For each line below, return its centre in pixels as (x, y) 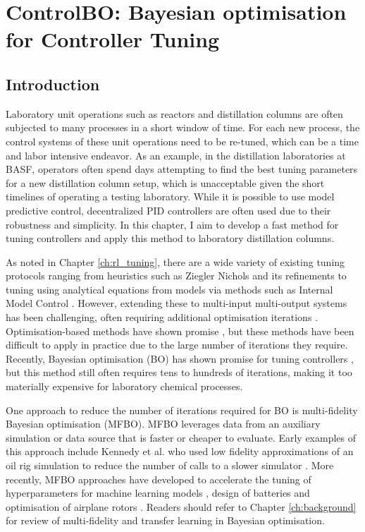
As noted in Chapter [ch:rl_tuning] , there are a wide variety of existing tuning (175, 261)
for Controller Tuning (113, 39)
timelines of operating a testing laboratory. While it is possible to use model (170, 197)
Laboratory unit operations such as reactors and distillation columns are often (174, 113)
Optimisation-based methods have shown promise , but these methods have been (180, 331)
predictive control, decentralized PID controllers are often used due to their (168, 210)
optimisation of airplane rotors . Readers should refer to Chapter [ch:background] (181, 506)
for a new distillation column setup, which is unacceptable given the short (165, 182)
